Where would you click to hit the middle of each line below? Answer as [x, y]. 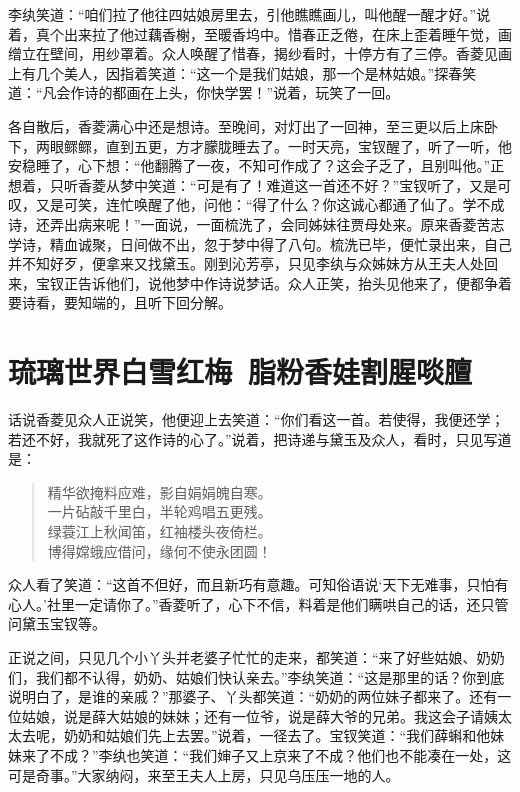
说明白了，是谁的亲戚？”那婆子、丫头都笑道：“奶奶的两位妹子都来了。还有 [253, 696]
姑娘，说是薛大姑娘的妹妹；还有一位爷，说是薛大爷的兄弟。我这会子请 [252, 715]
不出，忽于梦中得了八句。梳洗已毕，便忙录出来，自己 [336, 243]
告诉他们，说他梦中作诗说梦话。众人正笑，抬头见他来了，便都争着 [294, 282]
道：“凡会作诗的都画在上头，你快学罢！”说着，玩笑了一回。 [204, 92]
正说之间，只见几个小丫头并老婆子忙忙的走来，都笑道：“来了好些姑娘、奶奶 [256, 656]
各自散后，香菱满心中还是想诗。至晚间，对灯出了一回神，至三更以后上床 [246, 125]
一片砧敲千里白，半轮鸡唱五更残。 [159, 511]
